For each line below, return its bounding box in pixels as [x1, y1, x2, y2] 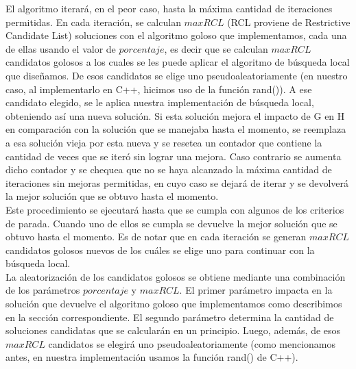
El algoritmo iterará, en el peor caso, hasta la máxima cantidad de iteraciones [5, 1, 333, 15]
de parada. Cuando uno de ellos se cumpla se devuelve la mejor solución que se [5, 216, 337, 230]
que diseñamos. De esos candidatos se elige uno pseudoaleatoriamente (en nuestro [5, 68, 348, 82]
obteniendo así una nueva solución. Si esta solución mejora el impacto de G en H [5, 108, 345, 123]
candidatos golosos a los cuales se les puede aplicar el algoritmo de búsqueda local [5, 55, 350, 69]
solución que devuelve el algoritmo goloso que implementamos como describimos [5, 296, 342, 311]
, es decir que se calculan [164, 41, 268, 55]
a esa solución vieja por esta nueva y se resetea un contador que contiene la [5, 135, 322, 149]
